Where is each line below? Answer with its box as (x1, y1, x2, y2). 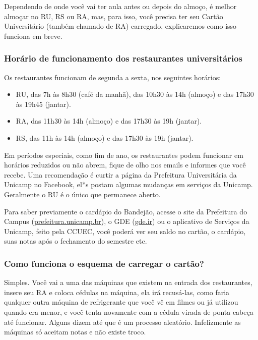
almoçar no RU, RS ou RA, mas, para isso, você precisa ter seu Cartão (4, 11, 223, 21)
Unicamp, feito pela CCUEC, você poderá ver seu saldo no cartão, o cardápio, (4, 225, 246, 236)
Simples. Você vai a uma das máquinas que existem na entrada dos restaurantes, (4, 277, 252, 288)
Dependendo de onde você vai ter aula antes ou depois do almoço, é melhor (4, 1, 237, 11)
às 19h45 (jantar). (16, 98, 71, 109)
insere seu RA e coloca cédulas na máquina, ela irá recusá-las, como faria (4, 287, 230, 297)
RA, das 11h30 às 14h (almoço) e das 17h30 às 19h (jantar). (16, 116, 202, 126)
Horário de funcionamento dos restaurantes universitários (4, 52, 242, 65)
